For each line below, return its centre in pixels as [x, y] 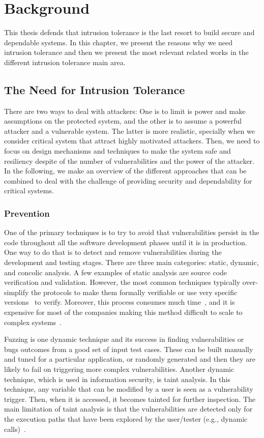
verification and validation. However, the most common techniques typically [122, 282]
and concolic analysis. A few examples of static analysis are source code [116, 272]
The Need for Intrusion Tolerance [95, 89]
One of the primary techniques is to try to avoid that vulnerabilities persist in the [132, 232]
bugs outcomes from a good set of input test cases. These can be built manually [129, 349]
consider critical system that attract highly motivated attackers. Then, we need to [132, 141]
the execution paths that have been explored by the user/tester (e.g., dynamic [126, 418]
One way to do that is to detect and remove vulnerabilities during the [113, 252]
